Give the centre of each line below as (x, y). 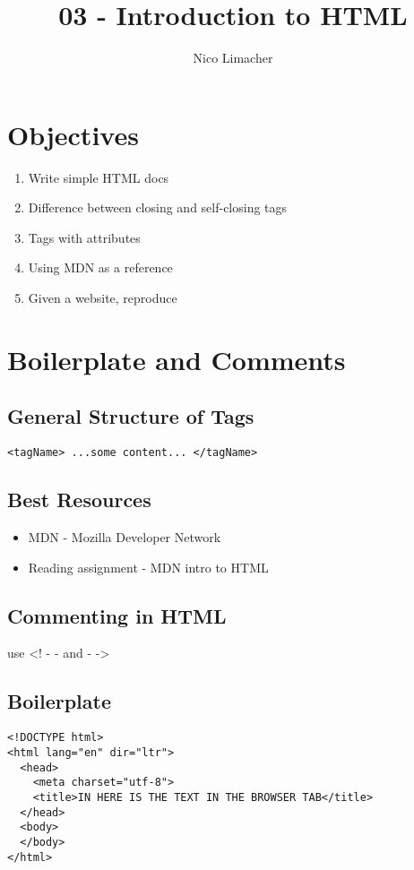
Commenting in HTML (117, 615)
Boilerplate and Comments (177, 359)
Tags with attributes (84, 237)
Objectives (73, 134)
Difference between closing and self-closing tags (158, 207)
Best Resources (79, 500)
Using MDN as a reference (100, 267)
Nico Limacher (233, 58)
